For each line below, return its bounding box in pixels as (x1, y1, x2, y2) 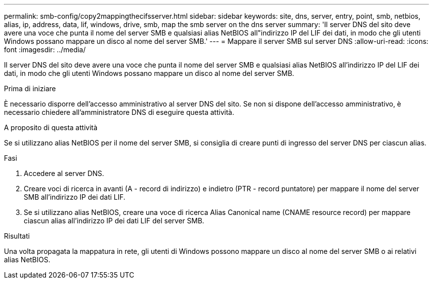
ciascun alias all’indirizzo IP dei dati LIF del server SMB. (24, 216, 205, 225)
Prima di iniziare (4, 84, 56, 93)
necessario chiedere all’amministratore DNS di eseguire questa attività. (4, 108, 234, 116)
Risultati (4, 232, 30, 240)
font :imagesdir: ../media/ (4, 45, 86, 54)
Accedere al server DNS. (24, 169, 104, 177)
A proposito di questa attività (4, 123, 98, 132)
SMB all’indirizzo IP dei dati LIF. (24, 193, 126, 201)
